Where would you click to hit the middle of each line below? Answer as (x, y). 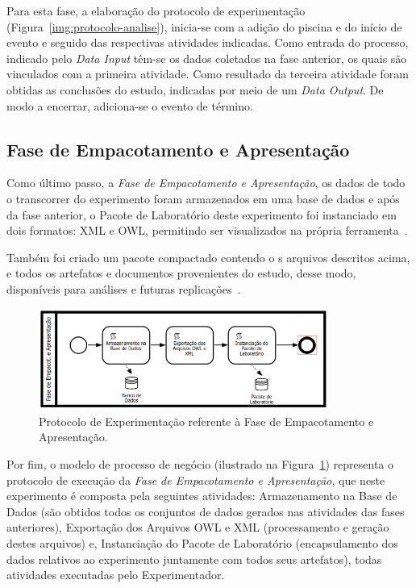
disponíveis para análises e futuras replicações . (124, 288)
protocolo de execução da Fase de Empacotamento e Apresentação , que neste (196, 480)
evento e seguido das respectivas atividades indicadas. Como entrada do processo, (208, 42)
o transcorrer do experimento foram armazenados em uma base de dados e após (203, 198)
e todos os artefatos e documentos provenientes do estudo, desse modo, (181, 273)
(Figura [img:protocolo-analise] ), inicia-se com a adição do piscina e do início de (204, 26)
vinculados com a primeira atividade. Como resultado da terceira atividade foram (208, 74)
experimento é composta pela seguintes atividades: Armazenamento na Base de (202, 496)
